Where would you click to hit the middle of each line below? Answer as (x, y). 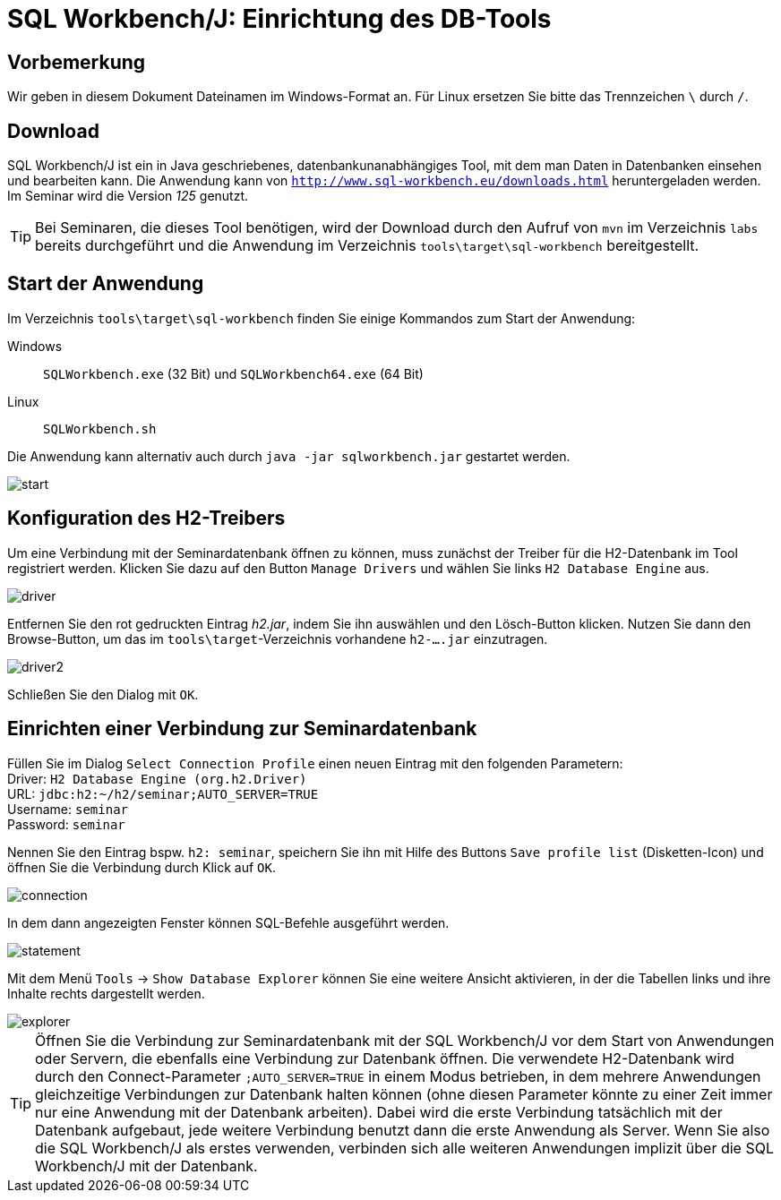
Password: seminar (66, 824)
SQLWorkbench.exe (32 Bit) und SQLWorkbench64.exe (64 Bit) (233, 373)
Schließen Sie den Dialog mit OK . (103, 694)
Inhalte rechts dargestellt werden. (106, 993)
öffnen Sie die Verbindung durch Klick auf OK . (142, 867)
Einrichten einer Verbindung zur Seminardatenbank (242, 729)
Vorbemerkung (77, 62)
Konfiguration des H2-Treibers (146, 519)
